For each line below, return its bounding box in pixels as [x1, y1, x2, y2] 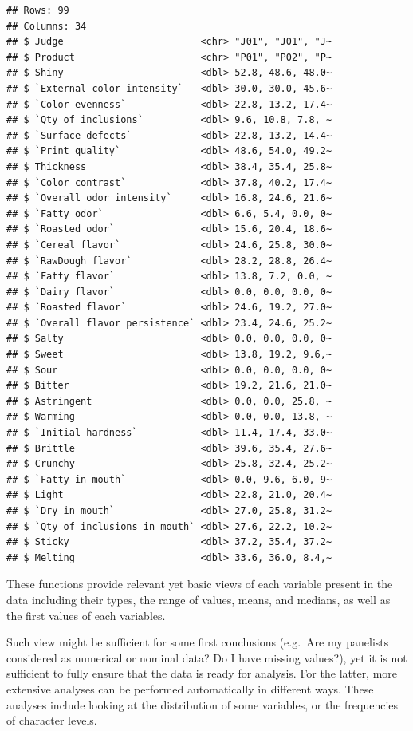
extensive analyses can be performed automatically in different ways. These [6, 680, 374, 697]
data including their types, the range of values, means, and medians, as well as [6, 591, 391, 607]
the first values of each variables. [6, 607, 166, 623]
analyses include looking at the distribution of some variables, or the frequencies [6, 696, 399, 713]
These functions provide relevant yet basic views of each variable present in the [6, 575, 393, 592]
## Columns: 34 [6, 20, 87, 32]
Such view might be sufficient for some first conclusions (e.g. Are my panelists [6, 634, 389, 650]
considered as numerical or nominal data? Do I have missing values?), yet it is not [6, 649, 407, 666]
